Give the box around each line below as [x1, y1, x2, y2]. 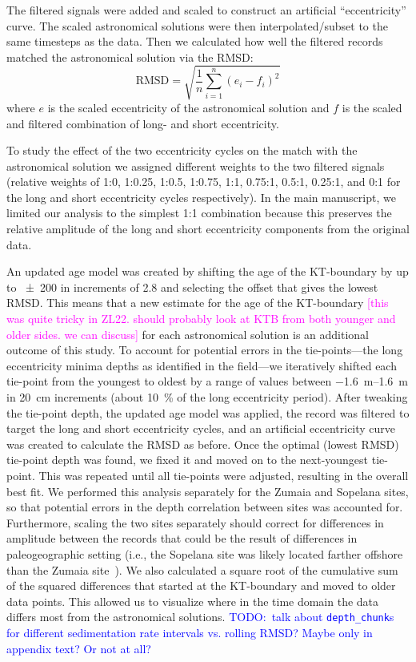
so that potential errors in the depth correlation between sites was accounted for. [6, 499, 403, 515]
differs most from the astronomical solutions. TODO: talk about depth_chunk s [6, 608, 394, 625]
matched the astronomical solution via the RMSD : [6, 48, 254, 65]
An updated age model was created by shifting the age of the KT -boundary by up [6, 263, 409, 280]
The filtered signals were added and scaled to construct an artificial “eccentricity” [6, 2, 406, 18]
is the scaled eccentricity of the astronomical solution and [47, 99, 330, 115]
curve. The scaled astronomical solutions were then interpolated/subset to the [6, 17, 388, 34]
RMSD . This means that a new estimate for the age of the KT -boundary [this [6, 294, 389, 311]
